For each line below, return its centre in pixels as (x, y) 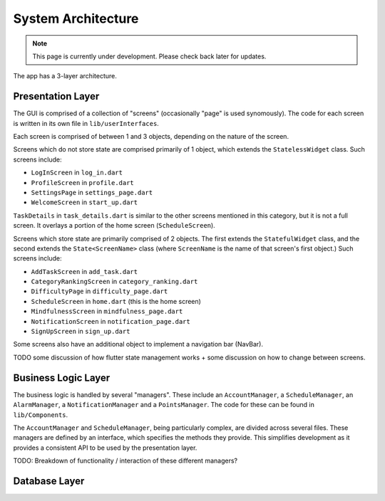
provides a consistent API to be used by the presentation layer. (105, 448)
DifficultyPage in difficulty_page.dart (99, 291)
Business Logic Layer (62, 378)
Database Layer (49, 481)
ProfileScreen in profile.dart (83, 182)
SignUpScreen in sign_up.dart (81, 332)
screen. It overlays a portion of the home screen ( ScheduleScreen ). (114, 226)
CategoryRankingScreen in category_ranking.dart (114, 282)
